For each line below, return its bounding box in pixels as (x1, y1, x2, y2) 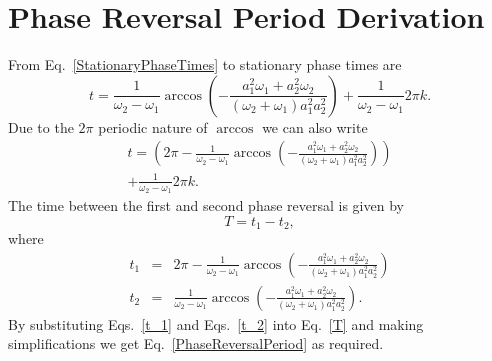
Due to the (8, 116, 74, 137)
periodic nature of (98, 116, 208, 137)
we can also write (262, 116, 368, 137)
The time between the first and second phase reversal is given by (8, 195, 404, 216)
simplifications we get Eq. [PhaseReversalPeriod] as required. (8, 333, 384, 354)
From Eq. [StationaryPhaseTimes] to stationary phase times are (8, 54, 402, 75)
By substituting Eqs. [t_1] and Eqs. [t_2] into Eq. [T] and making (8, 313, 424, 334)
